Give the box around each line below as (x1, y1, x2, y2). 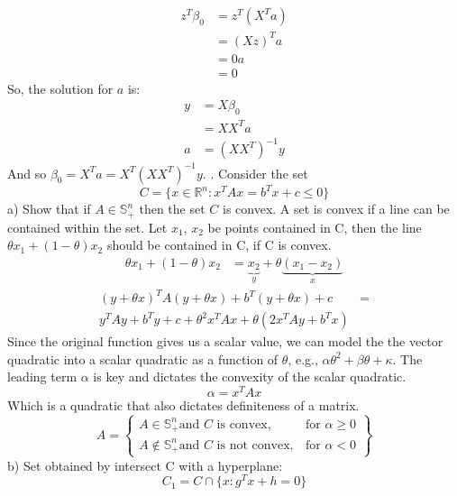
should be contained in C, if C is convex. (106, 235, 332, 254)
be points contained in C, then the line (207, 217, 422, 236)
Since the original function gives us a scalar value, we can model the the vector (7, 332, 443, 351)
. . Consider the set (202, 163, 308, 182)
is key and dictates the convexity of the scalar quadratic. (93, 367, 407, 386)
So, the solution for (7, 78, 114, 97)
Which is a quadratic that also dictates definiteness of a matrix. (7, 396, 360, 415)
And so (7, 163, 47, 182)
